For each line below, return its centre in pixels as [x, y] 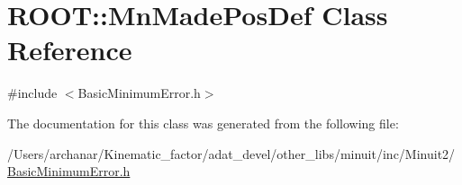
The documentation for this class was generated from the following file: [203, 123]
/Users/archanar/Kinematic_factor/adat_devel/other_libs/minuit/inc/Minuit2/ [231, 153]
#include [32, 93]
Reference [70, 50]
